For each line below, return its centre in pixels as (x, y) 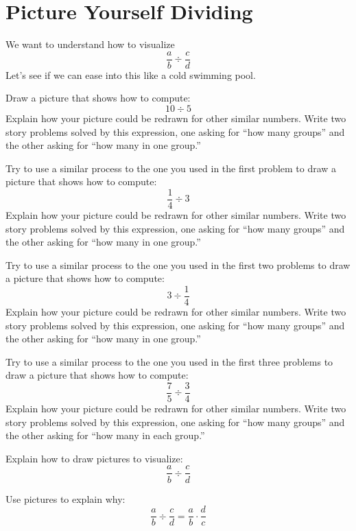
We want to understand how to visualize (90, 44)
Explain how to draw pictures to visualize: (94, 458)
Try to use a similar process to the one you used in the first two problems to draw (178, 264)
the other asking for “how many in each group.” (105, 435)
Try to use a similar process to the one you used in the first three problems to (169, 361)
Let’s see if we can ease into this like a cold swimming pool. (131, 74)
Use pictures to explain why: (66, 498)
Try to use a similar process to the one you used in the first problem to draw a (171, 168)
